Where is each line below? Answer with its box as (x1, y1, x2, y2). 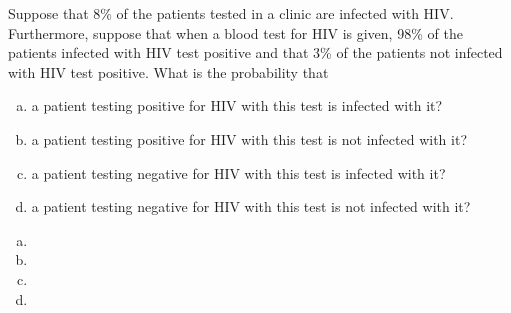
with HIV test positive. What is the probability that (8, 61, 329, 82)
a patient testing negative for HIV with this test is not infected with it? (31, 196, 471, 217)
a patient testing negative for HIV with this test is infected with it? (31, 162, 446, 183)
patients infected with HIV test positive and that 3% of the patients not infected (8, 42, 503, 63)
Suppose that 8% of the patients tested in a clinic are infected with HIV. (8, 3, 454, 23)
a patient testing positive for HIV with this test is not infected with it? (31, 128, 467, 149)
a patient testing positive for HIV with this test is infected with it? (31, 95, 443, 116)
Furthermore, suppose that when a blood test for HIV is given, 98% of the (8, 22, 463, 43)
